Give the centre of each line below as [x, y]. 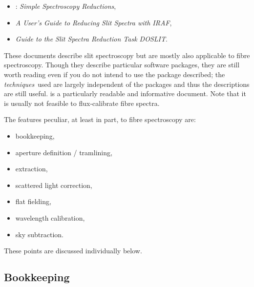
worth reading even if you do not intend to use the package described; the [115, 74]
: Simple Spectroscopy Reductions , [66, 6]
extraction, [32, 169]
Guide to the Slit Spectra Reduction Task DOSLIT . [91, 39]
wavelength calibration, [50, 217]
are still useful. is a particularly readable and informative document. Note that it [125, 93]
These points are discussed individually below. [73, 251]
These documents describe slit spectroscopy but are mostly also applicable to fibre [127, 55]
